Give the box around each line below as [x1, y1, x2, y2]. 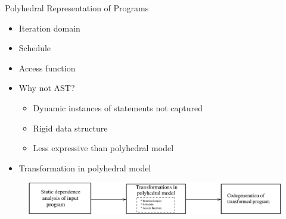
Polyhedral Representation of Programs [5, 2, 149, 14]
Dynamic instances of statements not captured [33, 101, 203, 114]
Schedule [18, 42, 51, 54]
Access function [18, 61, 76, 74]
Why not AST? [18, 82, 75, 94]
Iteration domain [18, 21, 80, 34]
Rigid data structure [33, 121, 108, 134]
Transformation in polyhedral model [18, 161, 151, 174]
